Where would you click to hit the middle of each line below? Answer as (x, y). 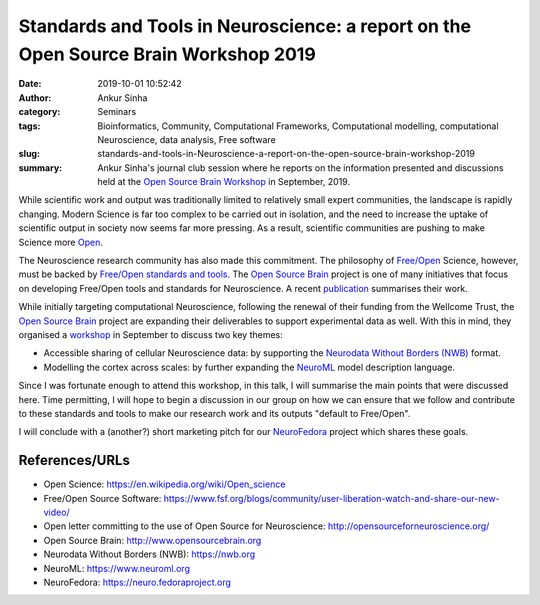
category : (39, 112)
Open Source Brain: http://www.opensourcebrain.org (152, 540)
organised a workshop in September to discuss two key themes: (151, 334)
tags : (29, 126)
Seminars (117, 112)
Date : (30, 84)
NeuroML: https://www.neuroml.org (116, 568)
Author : (35, 97)
